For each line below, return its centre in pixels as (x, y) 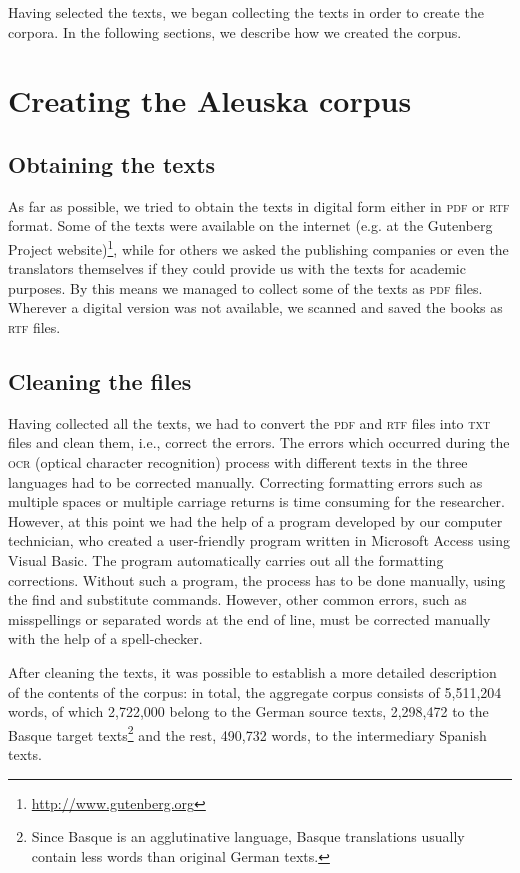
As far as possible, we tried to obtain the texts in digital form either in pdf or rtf (259, 205)
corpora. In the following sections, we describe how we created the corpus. (235, 31)
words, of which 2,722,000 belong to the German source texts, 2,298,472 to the (248, 711)
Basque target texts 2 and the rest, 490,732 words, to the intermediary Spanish (247, 733)
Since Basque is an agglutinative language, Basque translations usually (248, 836)
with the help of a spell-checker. (105, 638)
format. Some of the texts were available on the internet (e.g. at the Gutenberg (250, 225)
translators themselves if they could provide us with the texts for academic (237, 268)
